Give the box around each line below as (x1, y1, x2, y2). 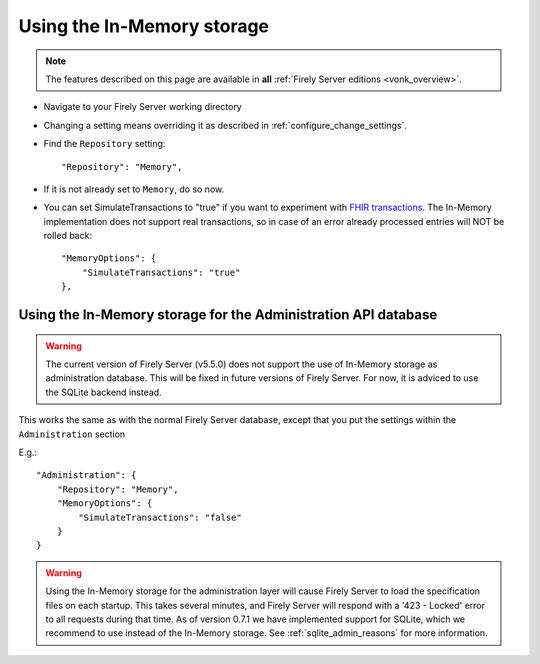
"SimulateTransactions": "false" (78, 511, 242, 523)
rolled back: (43, 230, 93, 242)
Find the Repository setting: (43, 138, 166, 150)
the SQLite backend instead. (45, 386, 162, 398)
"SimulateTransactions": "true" (81, 266, 241, 278)
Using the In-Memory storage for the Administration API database (18, 306, 438, 324)
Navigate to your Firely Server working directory (43, 101, 242, 113)
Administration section (18, 428, 126, 440)
